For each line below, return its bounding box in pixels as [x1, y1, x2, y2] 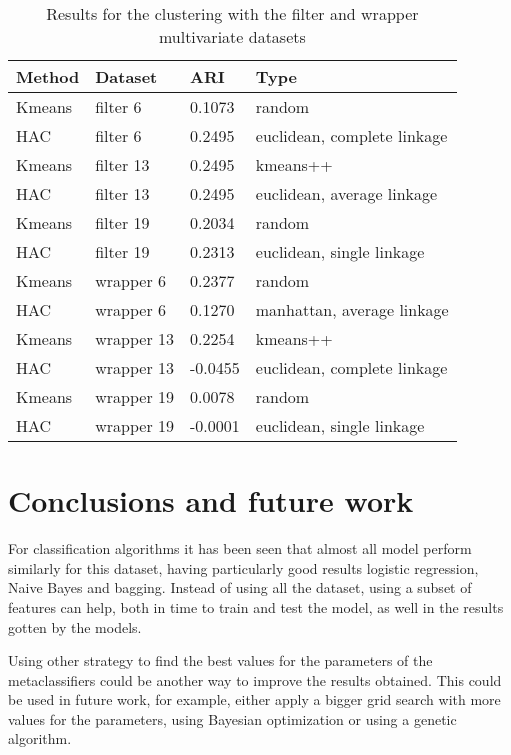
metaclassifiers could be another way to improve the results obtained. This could [8, 669, 502, 690]
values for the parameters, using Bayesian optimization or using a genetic [8, 708, 457, 729]
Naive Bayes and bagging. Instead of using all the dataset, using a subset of [8, 577, 472, 598]
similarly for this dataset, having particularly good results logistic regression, [8, 557, 479, 578]
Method [16, 65, 80, 88]
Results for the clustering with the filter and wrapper [46, 2, 419, 25]
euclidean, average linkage [255, 182, 438, 205]
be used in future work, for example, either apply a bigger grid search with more [8, 689, 501, 710]
